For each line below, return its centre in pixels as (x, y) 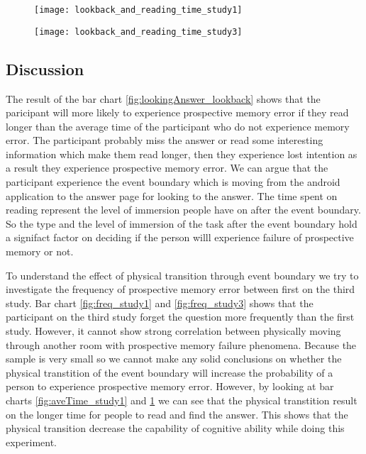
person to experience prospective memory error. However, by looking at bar (170, 386)
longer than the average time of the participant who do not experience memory (178, 126)
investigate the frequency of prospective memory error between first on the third (181, 289)
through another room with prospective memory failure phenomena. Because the (181, 344)
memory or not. (40, 251)
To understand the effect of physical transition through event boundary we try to (182, 275)
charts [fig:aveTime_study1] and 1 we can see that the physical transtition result (182, 400)
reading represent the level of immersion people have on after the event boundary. (183, 210)
